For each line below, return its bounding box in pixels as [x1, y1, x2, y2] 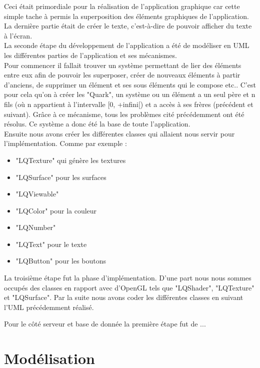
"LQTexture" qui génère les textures [15, 154, 126, 165]
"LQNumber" [15, 222, 56, 232]
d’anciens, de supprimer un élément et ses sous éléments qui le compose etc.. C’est [4, 79, 256, 89]
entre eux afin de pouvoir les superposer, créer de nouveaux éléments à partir [4, 69, 240, 80]
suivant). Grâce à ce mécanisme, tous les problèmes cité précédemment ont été [4, 108, 244, 119]
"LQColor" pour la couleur [15, 205, 97, 215]
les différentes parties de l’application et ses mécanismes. [4, 49, 177, 60]
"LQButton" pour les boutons [15, 255, 106, 266]
